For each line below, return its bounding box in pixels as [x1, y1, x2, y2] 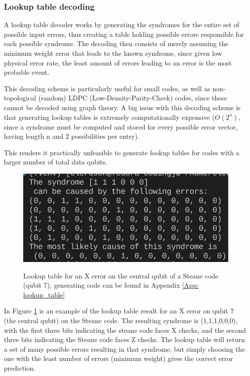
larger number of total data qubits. [4, 157, 107, 167]
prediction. [4, 362, 36, 373]
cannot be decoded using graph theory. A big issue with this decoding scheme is [4, 102, 241, 112]
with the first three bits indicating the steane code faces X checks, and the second [4, 325, 246, 335]
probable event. [4, 67, 49, 77]
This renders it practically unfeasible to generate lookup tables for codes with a [4, 147, 239, 157]
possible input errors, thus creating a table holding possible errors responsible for [4, 29, 244, 39]
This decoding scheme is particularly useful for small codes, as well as [4, 83, 210, 93]
